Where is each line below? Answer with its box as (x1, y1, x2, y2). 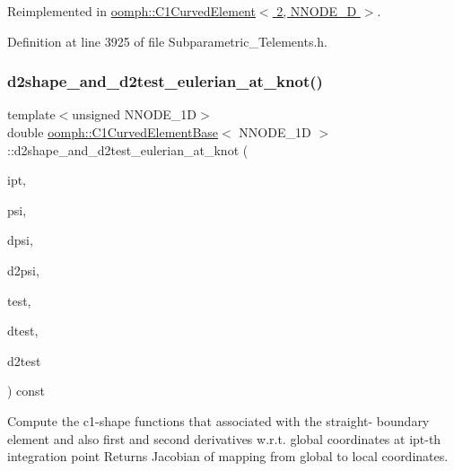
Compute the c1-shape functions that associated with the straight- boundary (7, 411, 430, 430)
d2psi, (7, 260, 39, 279)
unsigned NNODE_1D (72, 105, 197, 124)
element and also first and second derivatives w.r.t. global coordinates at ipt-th (7, 429, 441, 448)
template (7, 105, 56, 124)
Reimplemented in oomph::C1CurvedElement (7, 2, 256, 20)
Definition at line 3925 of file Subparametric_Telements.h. (7, 31, 327, 50)
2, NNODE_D (276, 2, 357, 20)
